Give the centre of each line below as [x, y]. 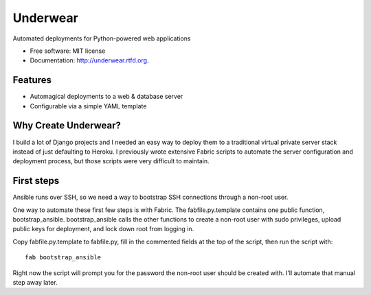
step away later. [35, 282]
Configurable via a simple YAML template [88, 106]
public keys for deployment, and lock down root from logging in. [103, 229]
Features [32, 80]
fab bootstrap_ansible [63, 258]
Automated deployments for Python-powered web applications [102, 38]
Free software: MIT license [68, 51]
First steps [36, 181]
